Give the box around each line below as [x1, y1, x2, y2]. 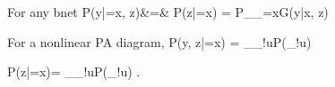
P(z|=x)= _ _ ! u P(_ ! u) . [7, 62, 141, 81]
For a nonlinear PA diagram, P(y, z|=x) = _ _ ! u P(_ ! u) [7, 32, 312, 51]
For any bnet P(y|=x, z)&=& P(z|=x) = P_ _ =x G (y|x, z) [7, 3, 329, 20]
